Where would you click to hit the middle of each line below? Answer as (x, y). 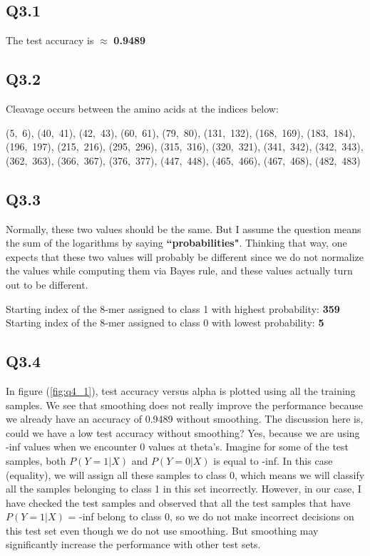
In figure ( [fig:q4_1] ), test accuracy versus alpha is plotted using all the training (181, 390)
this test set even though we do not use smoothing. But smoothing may (162, 530)
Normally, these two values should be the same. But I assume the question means (184, 228)
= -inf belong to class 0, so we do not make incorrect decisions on (211, 516)
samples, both (36, 460)
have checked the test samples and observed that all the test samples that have (178, 502)
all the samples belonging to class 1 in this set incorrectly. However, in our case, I (184, 489)
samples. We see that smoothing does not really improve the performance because (185, 405)
